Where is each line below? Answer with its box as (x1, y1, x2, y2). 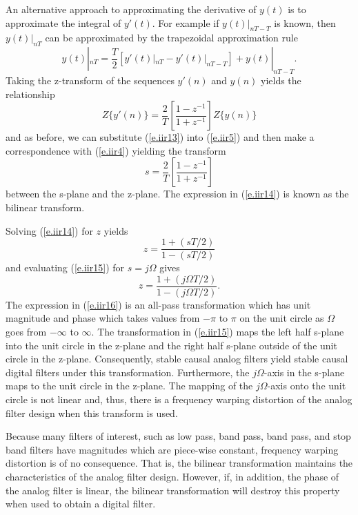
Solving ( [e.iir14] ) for (6, 223, 93, 237)
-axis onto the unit (267, 378, 346, 393)
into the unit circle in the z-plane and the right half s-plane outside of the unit (6, 338, 337, 352)
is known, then (274, 15, 336, 30)
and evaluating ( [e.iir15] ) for (6, 260, 125, 275)
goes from (6, 324, 47, 339)
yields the (261, 72, 301, 87)
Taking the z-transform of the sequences (6, 72, 175, 87)
